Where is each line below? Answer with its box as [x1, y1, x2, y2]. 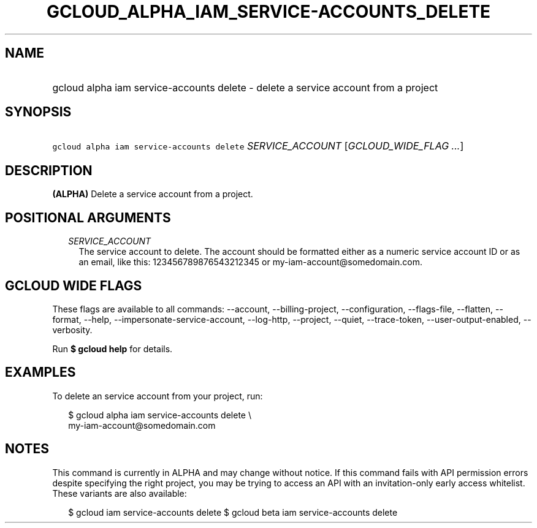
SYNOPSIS [5, 104, 72, 120]
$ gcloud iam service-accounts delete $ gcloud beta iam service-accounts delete [68, 507, 398, 518]
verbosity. [52, 324, 93, 335]
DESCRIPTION [5, 162, 93, 178]
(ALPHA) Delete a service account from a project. [52, 189, 253, 200]
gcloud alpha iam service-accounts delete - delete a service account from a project [52, 81, 438, 94]
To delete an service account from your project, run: [52, 390, 263, 401]
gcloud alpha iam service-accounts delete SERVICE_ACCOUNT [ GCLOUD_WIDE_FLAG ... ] [52, 140, 464, 153]
